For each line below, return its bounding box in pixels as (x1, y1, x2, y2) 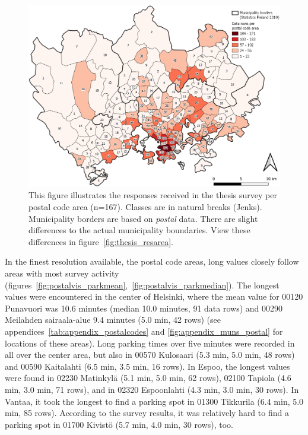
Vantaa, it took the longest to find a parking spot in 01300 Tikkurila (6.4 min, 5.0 (5, 395, 304, 407)
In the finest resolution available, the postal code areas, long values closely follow (5, 255, 299, 268)
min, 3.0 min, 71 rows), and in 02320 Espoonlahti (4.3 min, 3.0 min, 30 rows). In (5, 383, 299, 395)
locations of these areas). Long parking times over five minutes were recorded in (5, 336, 295, 349)
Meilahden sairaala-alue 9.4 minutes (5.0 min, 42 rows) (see (5, 313, 221, 326)
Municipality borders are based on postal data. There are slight (28, 212, 258, 224)
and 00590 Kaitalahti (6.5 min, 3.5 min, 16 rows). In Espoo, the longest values (5, 360, 290, 372)
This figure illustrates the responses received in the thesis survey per (28, 189, 277, 201)
